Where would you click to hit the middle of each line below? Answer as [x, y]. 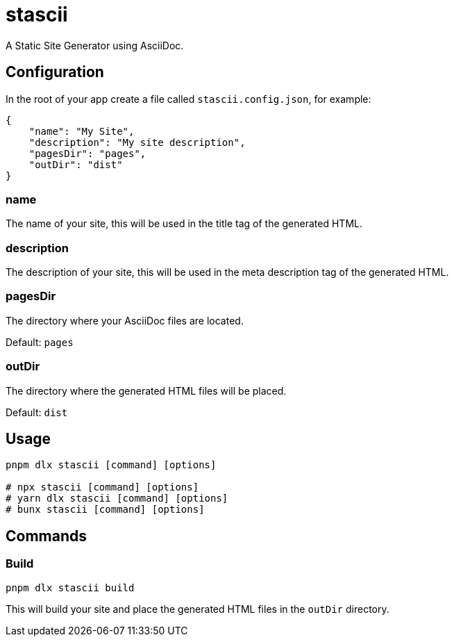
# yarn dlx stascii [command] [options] [117, 499]
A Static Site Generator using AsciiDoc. [95, 45]
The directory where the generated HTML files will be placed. [146, 390]
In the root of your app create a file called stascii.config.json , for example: [188, 99]
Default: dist [37, 412]
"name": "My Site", [82, 131]
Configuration [55, 72]
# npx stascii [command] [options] [102, 487]
